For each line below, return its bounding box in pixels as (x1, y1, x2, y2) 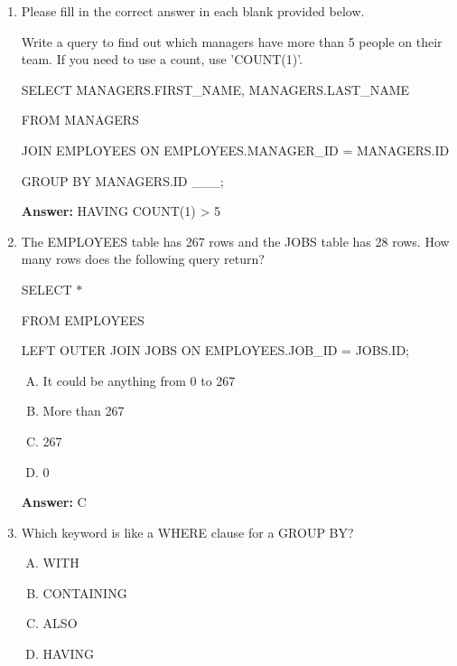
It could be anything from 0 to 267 (42, 371, 236, 389)
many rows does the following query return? (21, 249, 265, 268)
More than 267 (42, 401, 125, 420)
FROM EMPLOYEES (21, 310, 145, 329)
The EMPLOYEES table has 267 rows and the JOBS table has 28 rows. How (21, 231, 450, 250)
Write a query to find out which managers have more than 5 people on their (21, 32, 443, 51)
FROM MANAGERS (21, 110, 139, 129)
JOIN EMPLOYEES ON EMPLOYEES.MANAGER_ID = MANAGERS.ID (21, 140, 450, 159)
